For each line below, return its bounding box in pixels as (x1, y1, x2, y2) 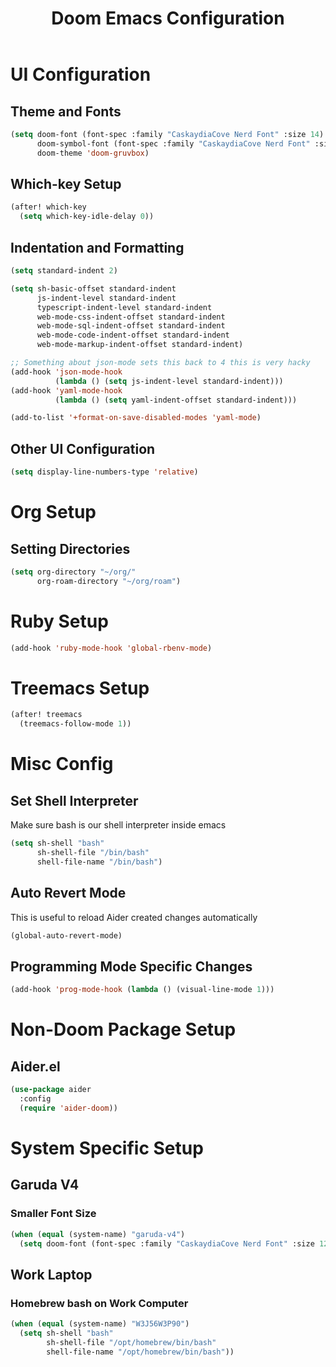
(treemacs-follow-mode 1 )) (19, 719, 132, 729)
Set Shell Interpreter (10, 792, 139, 809)
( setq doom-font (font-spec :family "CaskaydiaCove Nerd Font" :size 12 (19, 1238, 329, 1249)
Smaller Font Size (10, 1207, 97, 1221)
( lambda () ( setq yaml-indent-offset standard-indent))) (54, 395, 298, 405)
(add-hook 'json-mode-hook (10, 367, 123, 377)
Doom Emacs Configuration (51, 7, 285, 30)
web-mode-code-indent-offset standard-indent (36, 330, 230, 341)
